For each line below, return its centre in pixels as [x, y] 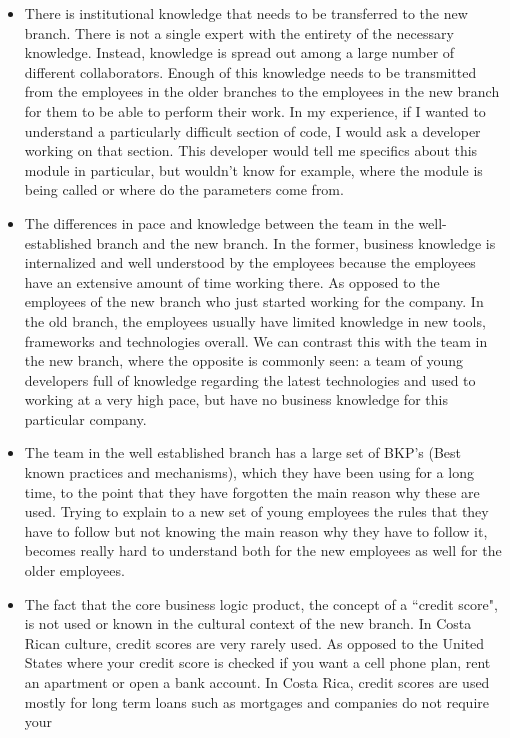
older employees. [74, 570]
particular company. [85, 418]
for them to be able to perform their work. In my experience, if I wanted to [255, 110]
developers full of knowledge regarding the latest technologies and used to [250, 379]
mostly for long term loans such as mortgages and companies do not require [256, 701]
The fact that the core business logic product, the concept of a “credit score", [261, 603]
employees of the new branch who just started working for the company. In [254, 301]
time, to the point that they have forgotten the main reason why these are [252, 491]
